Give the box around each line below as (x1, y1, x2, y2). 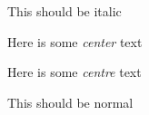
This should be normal (7, 92, 134, 111)
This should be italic (7, 2, 122, 20)
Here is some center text (7, 32, 143, 51)
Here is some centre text (7, 62, 142, 81)
